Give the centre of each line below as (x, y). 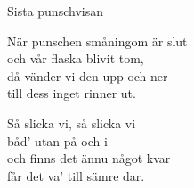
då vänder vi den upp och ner (88, 75)
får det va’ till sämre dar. (76, 175)
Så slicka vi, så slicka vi (72, 123)
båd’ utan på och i (57, 140)
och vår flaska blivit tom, (76, 58)
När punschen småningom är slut (97, 41)
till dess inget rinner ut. (72, 93)
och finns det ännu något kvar (89, 158)
